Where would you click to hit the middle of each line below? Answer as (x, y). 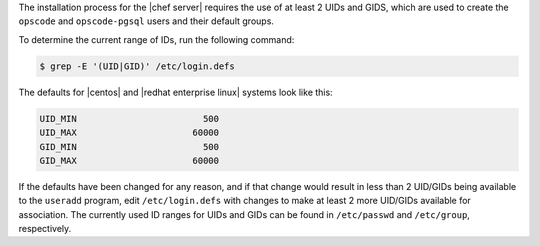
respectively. (45, 229)
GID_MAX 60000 (129, 160)
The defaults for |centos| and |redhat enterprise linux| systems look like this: (176, 92)
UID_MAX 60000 (129, 133)
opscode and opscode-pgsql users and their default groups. (146, 21)
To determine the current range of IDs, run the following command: (156, 39)
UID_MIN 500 (129, 118)
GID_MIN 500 (129, 146)
